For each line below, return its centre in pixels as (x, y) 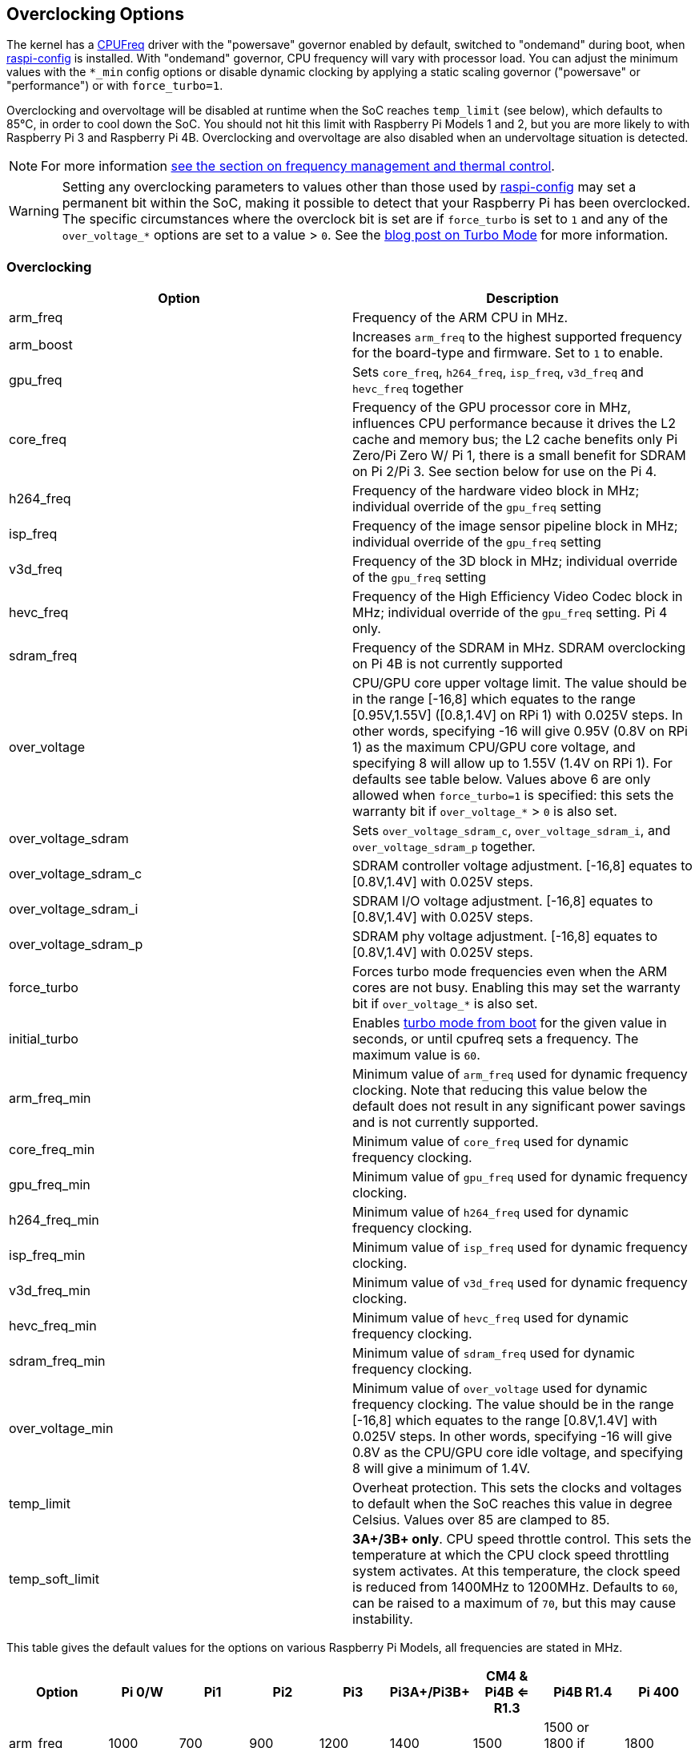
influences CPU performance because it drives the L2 (514, 424)
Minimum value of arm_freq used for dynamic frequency (520, 1074)
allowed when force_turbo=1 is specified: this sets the (513, 795)
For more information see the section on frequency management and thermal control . (298, 166)
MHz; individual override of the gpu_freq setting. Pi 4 (510, 613)
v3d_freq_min (50, 1291)
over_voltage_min (61, 1429)
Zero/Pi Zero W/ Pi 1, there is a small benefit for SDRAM (519, 456)
